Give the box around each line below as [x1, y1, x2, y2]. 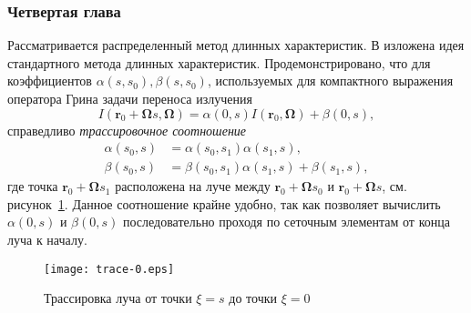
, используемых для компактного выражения [207, 71, 454, 90]
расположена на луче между [115, 177, 271, 196]
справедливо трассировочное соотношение [7, 120, 247, 139]
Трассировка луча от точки [44, 288, 192, 308]
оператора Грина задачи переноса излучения [7, 89, 252, 107]
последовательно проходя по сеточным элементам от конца [122, 212, 450, 231]
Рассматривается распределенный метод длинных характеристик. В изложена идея [7, 35, 465, 55]
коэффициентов [7, 71, 92, 90]
